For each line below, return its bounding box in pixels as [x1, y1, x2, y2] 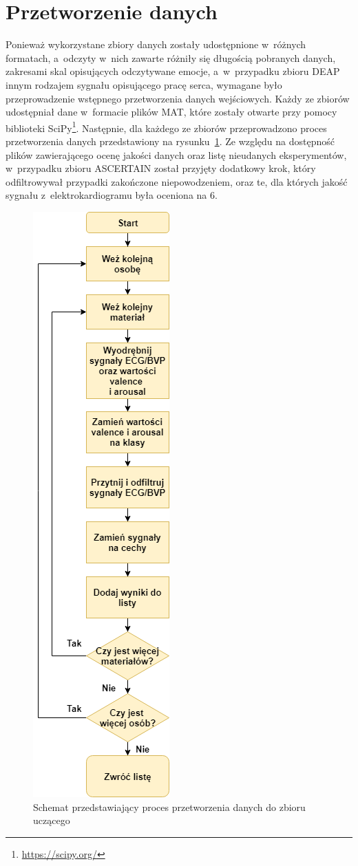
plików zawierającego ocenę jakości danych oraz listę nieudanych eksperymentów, [6, 147, 347, 162]
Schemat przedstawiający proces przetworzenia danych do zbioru [33, 799, 306, 814]
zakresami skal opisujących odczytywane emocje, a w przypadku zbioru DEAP [6, 64, 340, 78]
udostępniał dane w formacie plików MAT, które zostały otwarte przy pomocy [6, 105, 337, 119]
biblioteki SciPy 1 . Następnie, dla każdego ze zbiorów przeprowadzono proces [6, 118, 327, 135]
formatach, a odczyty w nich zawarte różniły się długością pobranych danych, [6, 50, 336, 65]
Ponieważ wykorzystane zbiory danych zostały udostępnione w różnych [6, 37, 306, 52]
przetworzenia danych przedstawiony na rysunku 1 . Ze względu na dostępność [6, 133, 335, 148]
